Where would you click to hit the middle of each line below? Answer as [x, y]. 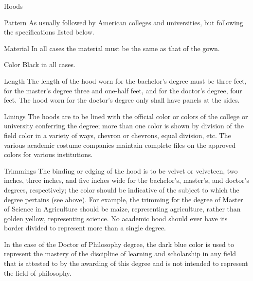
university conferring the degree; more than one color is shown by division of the [124, 126]
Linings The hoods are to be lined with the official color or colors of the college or [126, 116]
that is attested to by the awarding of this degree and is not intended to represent [126, 263]
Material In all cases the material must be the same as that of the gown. [112, 48]
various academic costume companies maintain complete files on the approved [120, 145]
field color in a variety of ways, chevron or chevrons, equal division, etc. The [117, 135]
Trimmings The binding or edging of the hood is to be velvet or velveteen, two [121, 170]
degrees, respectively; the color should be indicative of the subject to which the [122, 189]
